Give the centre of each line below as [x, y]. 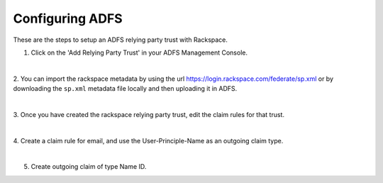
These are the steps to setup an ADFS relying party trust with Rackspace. [121, 40]
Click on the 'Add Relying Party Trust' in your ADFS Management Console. [139, 52]
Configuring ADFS [68, 18]
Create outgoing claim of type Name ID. [89, 167]
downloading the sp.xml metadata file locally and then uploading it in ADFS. [125, 89]
